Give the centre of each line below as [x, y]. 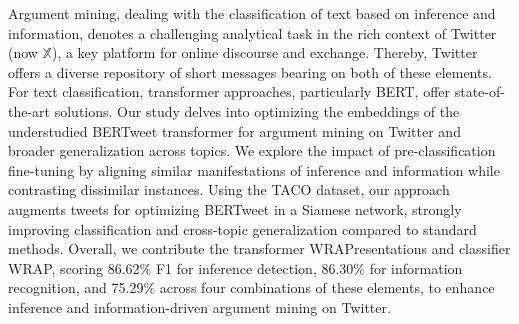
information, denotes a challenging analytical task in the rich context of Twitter [252, 32]
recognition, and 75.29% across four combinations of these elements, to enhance [251, 287]
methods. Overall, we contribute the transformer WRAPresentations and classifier [259, 248]
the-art [29, 110]
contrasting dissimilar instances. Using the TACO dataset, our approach [229, 189]
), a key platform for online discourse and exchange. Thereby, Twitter [264, 52]
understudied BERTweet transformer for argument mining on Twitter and [234, 130]
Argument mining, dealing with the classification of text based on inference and [252, 13]
